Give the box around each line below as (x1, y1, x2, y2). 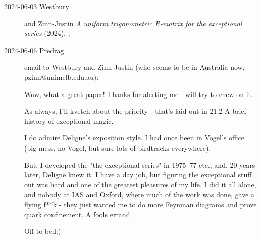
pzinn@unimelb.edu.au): (24, 71, 99, 82)
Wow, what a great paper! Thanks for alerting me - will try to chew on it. (24, 88, 253, 99)
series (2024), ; (24, 28, 70, 38)
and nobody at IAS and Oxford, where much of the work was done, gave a (24, 189, 254, 200)
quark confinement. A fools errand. (24, 209, 132, 219)
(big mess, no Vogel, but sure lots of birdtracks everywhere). (24, 142, 211, 153)
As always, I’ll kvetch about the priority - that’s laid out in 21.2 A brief (24, 106, 246, 116)
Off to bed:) (24, 226, 61, 236)
